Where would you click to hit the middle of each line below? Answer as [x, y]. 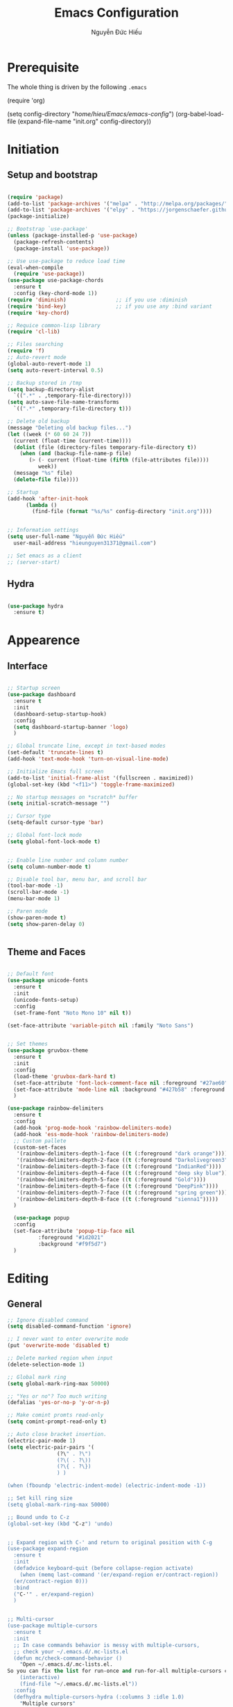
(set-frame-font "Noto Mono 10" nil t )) [72, 1013]
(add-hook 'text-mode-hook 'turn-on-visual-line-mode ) [88, 759]
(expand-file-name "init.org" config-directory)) [84, 121]
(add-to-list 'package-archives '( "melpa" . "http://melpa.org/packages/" [118, 203]
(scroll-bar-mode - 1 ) [38, 892]
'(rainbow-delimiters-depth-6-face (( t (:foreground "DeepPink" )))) [117, 1186]
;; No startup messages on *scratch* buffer [72, 797]
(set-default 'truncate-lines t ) [55, 753]
